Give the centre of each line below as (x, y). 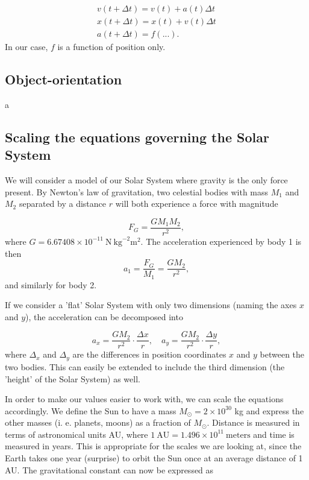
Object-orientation (64, 79)
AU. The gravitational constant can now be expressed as (109, 469)
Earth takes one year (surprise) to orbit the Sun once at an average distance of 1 (154, 458)
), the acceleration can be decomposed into (104, 316)
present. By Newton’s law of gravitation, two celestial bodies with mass (137, 191)
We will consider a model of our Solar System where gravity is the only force (146, 180)
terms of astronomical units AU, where (76, 434)
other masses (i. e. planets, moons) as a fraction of (98, 422)
